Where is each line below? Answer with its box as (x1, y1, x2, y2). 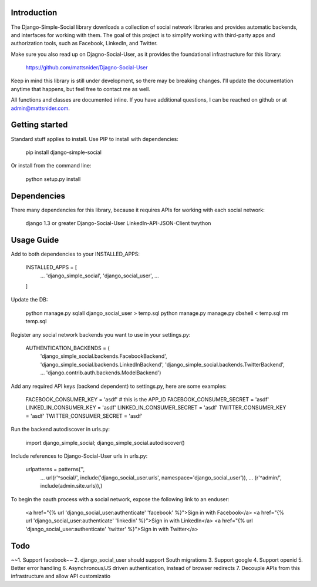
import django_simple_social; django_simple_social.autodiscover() (25, 439, 185, 446)
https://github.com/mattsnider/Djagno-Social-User (25, 64, 148, 71)
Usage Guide (11, 235, 59, 245)
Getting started (11, 120, 68, 130)
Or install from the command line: (11, 162, 92, 169)
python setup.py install (25, 175, 81, 182)
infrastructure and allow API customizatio (11, 573, 111, 580)
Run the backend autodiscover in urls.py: (11, 426, 110, 433)
